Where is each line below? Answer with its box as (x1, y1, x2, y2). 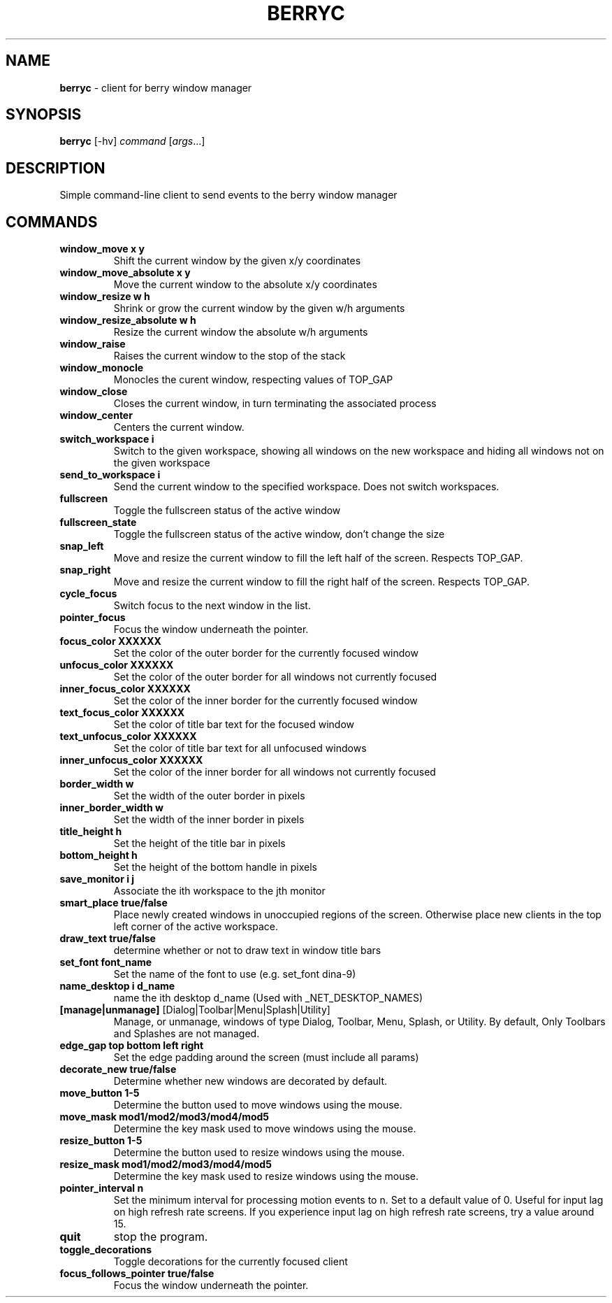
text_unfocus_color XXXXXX (59, 730, 197, 743)
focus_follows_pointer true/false (59, 1267, 214, 1280)
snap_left (59, 540, 104, 553)
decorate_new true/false (59, 1063, 177, 1076)
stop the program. (113, 1230, 208, 1244)
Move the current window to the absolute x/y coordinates (113, 278, 377, 291)
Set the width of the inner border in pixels (113, 813, 305, 826)
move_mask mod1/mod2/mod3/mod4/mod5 (59, 1111, 270, 1123)
